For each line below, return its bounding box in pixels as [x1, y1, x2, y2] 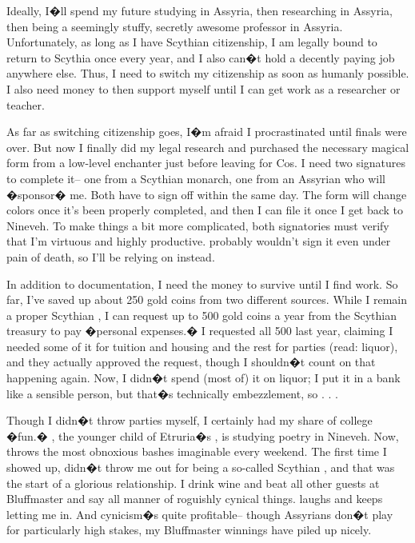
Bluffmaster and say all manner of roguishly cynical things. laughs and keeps [6, 490, 383, 507]
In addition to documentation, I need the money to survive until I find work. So [6, 275, 398, 292]
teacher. [6, 96, 45, 113]
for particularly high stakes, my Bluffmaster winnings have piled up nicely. [6, 521, 372, 538]
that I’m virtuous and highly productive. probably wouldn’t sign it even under [6, 233, 391, 250]
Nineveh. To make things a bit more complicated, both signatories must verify [6, 217, 389, 234]
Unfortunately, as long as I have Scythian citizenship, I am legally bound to [6, 34, 377, 50]
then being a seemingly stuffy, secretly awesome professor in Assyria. [6, 18, 343, 34]
